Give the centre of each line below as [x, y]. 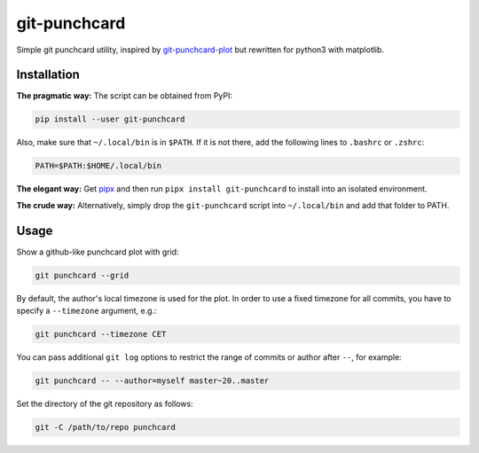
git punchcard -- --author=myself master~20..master [152, 381]
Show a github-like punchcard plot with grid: [98, 252]
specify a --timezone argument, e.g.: [86, 311]
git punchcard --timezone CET [101, 334]
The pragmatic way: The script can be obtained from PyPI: [125, 96]
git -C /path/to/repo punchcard [106, 427]
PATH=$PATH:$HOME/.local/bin [98, 166]
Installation [48, 75]
